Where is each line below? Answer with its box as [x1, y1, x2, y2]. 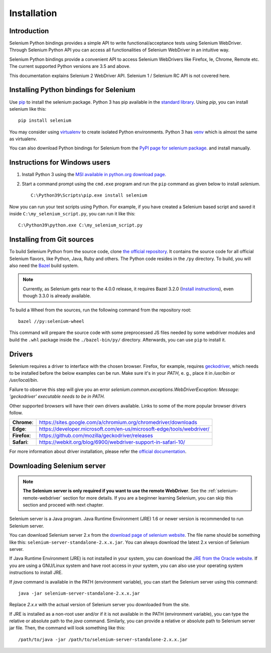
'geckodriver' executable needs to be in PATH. [9, 393, 105, 399]
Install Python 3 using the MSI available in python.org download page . [22, 172, 167, 178]
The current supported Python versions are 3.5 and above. [9, 63, 130, 69]
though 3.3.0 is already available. [23, 293, 91, 299]
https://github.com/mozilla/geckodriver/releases [39, 432, 153, 439]
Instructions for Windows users [9, 158, 110, 167]
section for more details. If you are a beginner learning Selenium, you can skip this [63, 495, 233, 501]
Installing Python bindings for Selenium [9, 86, 135, 94]
